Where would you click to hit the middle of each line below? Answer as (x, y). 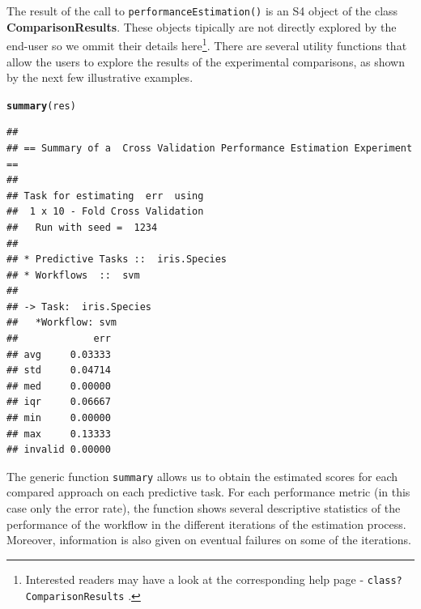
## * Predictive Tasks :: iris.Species (117, 260)
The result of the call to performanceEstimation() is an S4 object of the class (202, 11)
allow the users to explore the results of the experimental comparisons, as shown (206, 61)
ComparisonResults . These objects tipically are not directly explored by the (202, 26)
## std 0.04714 (59, 371)
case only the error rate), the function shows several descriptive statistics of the (204, 508)
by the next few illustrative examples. (100, 77)
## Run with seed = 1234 (82, 227)
